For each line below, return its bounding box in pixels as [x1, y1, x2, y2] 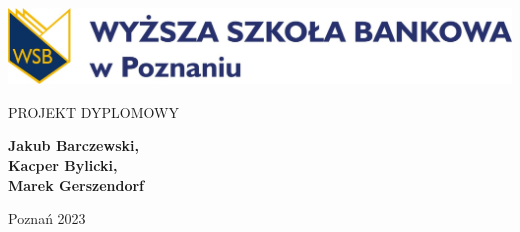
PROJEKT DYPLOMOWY [8, 101, 179, 122]
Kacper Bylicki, [8, 155, 118, 176]
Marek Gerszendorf [8, 174, 145, 195]
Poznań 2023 [8, 208, 86, 229]
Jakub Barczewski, [8, 135, 139, 156]
